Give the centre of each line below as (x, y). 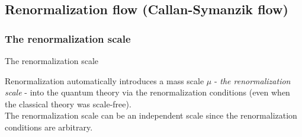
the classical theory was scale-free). (68, 103)
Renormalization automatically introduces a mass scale (105, 80)
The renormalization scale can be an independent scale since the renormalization (151, 115)
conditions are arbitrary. (49, 127)
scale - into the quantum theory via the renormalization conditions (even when (147, 92)
